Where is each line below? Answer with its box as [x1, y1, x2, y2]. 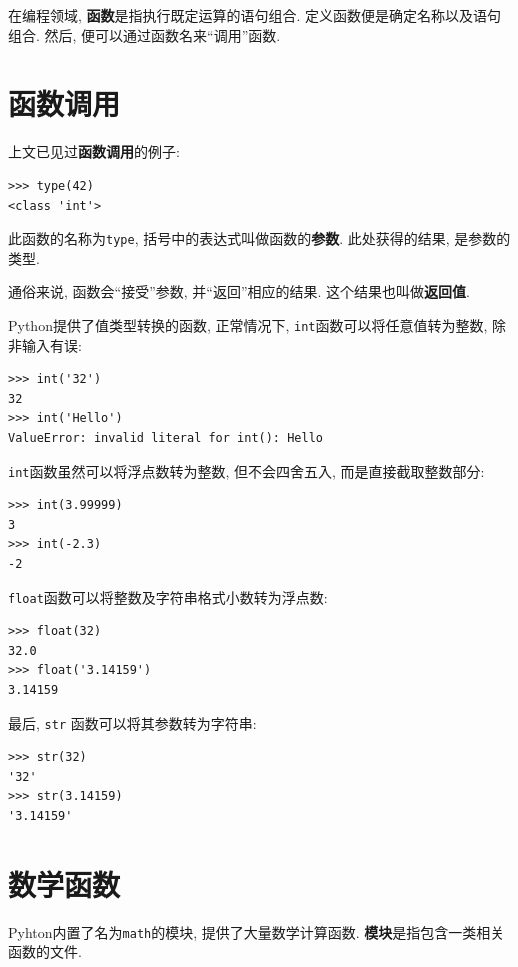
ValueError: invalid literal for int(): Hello [8, 430, 323, 445]
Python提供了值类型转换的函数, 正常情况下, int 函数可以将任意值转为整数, [8, 314, 488, 335]
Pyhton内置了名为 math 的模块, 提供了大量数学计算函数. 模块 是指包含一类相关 [8, 921, 505, 942]
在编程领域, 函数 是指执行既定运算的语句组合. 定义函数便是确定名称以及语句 [8, 5, 502, 25]
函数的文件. [8, 941, 82, 962]
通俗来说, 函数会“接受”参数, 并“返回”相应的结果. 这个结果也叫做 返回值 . [8, 281, 470, 302]
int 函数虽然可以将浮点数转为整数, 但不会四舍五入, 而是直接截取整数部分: [8, 460, 485, 481]
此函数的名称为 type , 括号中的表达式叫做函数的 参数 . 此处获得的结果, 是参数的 [8, 228, 511, 249]
